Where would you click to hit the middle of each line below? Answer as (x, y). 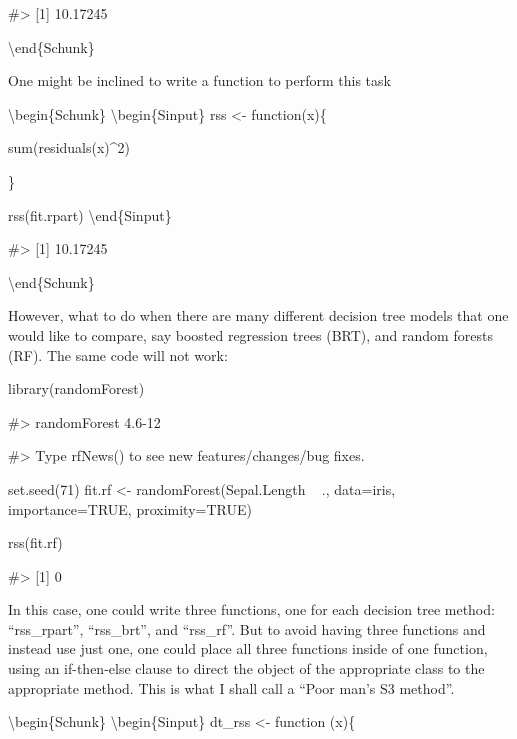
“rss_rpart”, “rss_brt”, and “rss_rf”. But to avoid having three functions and (247, 628)
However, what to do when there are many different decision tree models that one (258, 315)
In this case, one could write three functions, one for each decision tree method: (251, 609)
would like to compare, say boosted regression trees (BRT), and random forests (250, 334)
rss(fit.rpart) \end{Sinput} (90, 214)
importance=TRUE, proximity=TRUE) (130, 508)
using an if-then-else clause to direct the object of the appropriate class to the (246, 668)
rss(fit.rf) (35, 542)
